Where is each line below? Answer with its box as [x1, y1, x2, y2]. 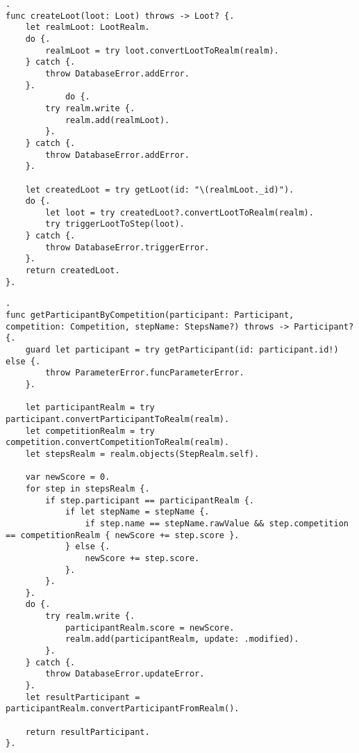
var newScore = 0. [25, 472, 110, 483]
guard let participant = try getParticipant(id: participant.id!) [25, 345, 339, 355]
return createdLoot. [25, 266, 120, 276]
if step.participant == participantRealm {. [45, 495, 254, 505]
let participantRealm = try [25, 403, 155, 413]
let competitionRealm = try [25, 426, 155, 436]
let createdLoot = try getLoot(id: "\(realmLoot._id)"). [25, 184, 294, 195]
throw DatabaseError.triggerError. [45, 242, 210, 252]
